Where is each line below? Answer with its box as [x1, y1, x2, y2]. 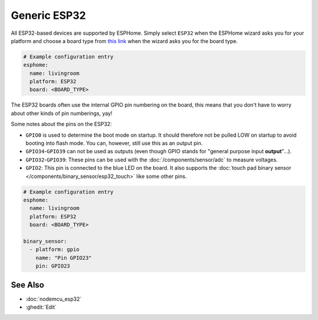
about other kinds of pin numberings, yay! [11, 110, 113, 117]
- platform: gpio [29, 246, 79, 253]
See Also [11, 280, 44, 290]
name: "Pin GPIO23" [35, 254, 92, 261]
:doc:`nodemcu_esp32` [25, 295, 82, 302]
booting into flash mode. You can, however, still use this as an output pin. [25, 140, 203, 147]
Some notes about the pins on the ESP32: [11, 121, 112, 128]
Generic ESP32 [11, 9, 87, 22]
